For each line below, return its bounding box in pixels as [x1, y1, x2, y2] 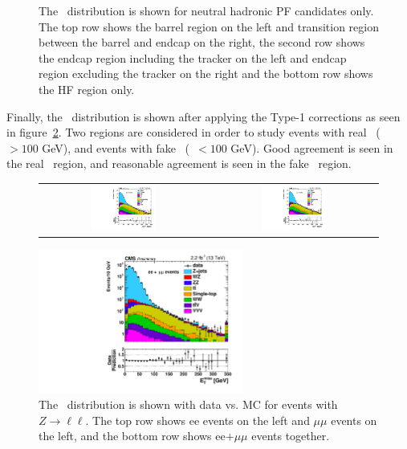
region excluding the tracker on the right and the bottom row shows [39, 65, 373, 82]
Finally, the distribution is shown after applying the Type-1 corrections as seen [6, 108, 401, 124]
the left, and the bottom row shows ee [39, 427, 226, 444]
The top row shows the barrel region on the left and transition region [39, 18, 379, 35]
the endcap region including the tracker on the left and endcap [39, 49, 347, 66]
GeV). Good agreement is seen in [230, 139, 393, 156]
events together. [251, 427, 330, 444]
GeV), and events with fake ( [42, 139, 190, 156]
